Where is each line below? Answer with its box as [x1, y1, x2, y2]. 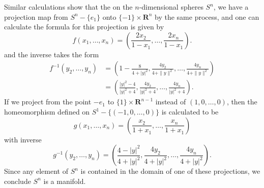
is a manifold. [43, 175, 86, 186]
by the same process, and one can [155, 11, 259, 22]
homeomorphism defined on [4, 106, 90, 117]
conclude [4, 175, 31, 186]
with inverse [4, 134, 42, 144]
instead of [155, 96, 186, 107]
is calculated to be [161, 106, 219, 117]
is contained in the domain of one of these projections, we [80, 166, 260, 176]
